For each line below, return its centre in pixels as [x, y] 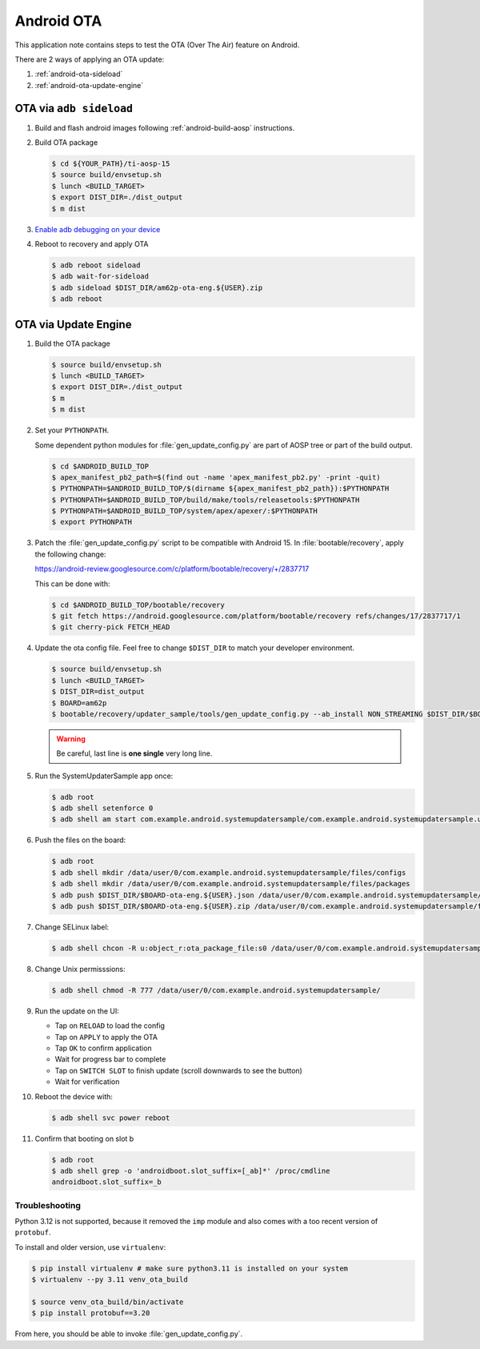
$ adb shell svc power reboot [111, 1118]
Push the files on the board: [80, 840]
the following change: [70, 554]
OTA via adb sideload [74, 108]
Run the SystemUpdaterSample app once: [104, 776]
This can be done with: [72, 584]
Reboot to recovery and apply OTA [92, 243]
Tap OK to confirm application [103, 1048]
